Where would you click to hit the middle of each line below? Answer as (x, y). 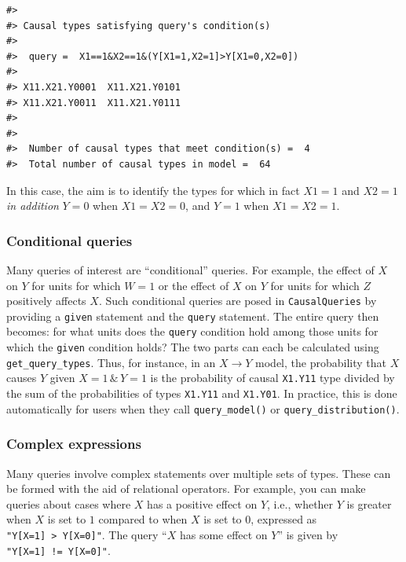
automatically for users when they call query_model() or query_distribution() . (203, 408)
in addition (33, 206)
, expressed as (284, 519)
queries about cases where (69, 503)
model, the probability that (321, 362)
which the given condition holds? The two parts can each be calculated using (193, 347)
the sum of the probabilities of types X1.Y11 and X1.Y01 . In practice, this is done (202, 393)
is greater (369, 503)
